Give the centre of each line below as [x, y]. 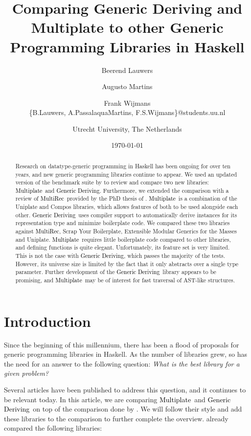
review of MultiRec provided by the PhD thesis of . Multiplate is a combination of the [126, 198]
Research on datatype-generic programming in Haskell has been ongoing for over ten [123, 166]
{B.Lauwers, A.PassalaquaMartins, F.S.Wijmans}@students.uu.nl [127, 112]
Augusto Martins [127, 86]
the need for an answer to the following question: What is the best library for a [122, 363]
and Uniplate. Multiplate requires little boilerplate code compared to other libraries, [123, 239]
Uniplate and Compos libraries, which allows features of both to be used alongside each [127, 207]
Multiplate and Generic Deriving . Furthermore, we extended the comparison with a [122, 190]
